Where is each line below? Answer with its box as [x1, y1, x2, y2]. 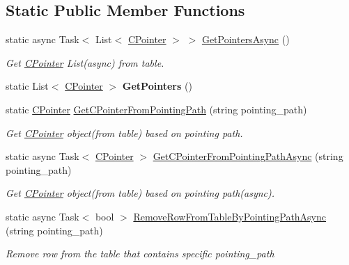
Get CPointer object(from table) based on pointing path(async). [6, 186, 275, 200]
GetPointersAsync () [201, 32, 290, 47]
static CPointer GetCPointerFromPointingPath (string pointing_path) [6, 102, 307, 116]
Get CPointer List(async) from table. [6, 55, 164, 70]
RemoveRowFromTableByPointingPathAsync [133, 209, 327, 223]
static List [6, 79, 49, 93]
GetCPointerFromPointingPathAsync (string [153, 149, 343, 163]
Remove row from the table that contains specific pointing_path [6, 246, 274, 261]
